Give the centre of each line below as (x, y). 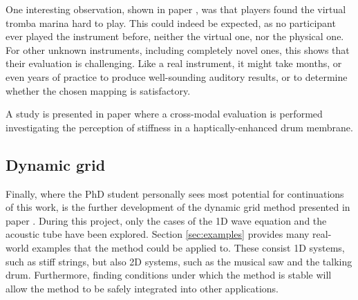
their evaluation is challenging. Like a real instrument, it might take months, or (174, 63)
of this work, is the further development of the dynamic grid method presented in (178, 207)
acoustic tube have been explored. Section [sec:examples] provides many (158, 234)
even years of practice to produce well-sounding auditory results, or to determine (177, 76)
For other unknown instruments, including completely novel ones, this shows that (178, 49)
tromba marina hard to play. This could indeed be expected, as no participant (171, 22)
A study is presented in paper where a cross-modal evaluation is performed (164, 114)
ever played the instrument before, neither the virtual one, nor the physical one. (175, 36)
